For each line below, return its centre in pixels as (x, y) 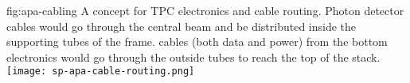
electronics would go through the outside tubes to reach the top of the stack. (193, 57)
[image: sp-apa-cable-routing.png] (101, 72)
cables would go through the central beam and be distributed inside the (182, 26)
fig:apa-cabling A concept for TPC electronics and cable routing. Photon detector (205, 10)
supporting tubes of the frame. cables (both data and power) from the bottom (197, 41)
